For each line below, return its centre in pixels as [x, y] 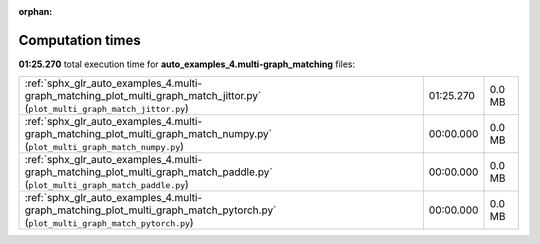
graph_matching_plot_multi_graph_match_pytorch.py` [150, 210]
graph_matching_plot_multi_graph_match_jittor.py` [143, 96]
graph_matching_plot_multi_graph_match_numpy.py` [148, 134]
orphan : [35, 11]
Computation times [79, 40]
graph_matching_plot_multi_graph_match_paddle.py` [149, 172]
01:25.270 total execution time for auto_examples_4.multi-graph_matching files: [187, 64]
